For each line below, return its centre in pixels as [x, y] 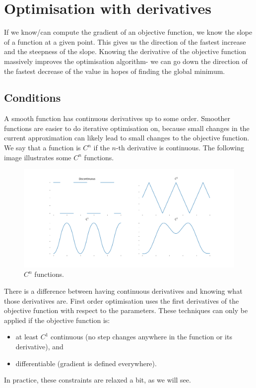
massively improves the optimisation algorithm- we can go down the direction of [126, 61]
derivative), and [39, 346]
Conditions [32, 97]
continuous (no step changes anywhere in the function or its [141, 337]
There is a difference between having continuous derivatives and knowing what [123, 291]
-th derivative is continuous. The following [180, 148]
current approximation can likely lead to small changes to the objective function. [127, 138]
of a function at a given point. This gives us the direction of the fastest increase [125, 41]
